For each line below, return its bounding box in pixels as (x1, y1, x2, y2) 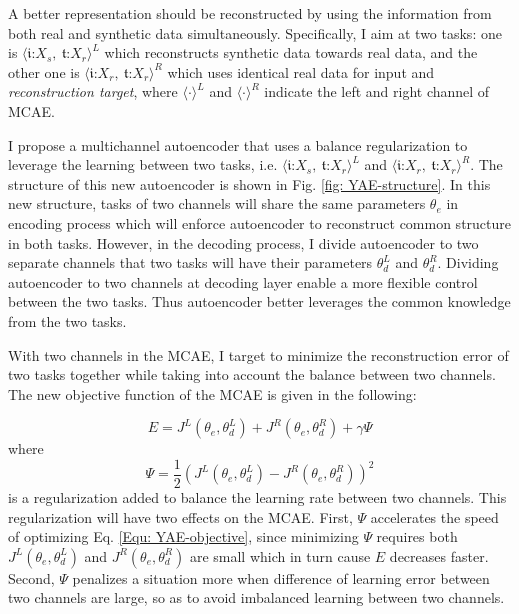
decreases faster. (389, 545, 489, 566)
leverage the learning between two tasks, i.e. (8, 154, 278, 175)
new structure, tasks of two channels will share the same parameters (8, 193, 426, 214)
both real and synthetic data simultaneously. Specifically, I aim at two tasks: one (8, 22, 502, 43)
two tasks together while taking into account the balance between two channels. (8, 364, 496, 385)
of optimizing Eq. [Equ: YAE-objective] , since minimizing (8, 526, 359, 547)
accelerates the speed (370, 506, 499, 527)
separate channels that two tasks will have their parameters (8, 252, 373, 273)
